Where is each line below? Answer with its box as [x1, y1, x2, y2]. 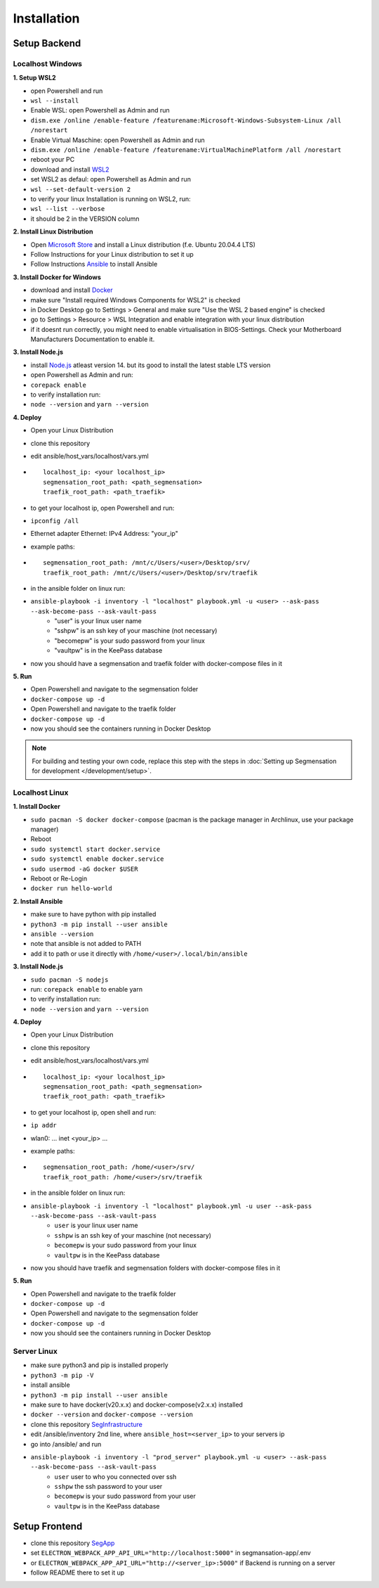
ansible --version [30, 930, 94, 938]
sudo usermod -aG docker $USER [30, 865, 138, 873]
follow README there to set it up [30, 1568, 125, 1577]
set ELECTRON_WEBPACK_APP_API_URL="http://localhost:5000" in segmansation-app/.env [30, 1549, 312, 1557]
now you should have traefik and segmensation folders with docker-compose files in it [30, 1263, 281, 1272]
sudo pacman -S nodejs [30, 975, 109, 984]
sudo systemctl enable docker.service [30, 855, 164, 863]
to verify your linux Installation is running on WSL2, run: [30, 195, 191, 203]
